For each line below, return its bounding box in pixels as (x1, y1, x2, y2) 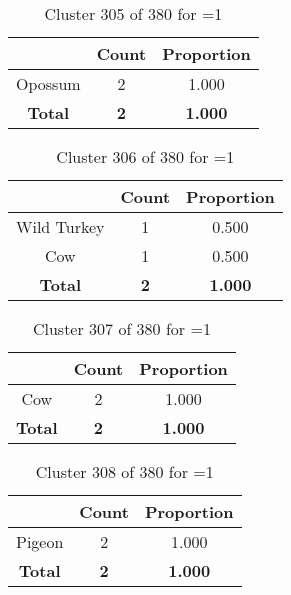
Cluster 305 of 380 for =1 (44, 2, 223, 25)
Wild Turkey (16, 215, 105, 238)
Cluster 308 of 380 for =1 (35, 460, 214, 483)
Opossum (16, 72, 81, 95)
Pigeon (16, 530, 64, 553)
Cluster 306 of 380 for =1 (56, 145, 235, 168)
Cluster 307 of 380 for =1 (32, 317, 211, 340)
